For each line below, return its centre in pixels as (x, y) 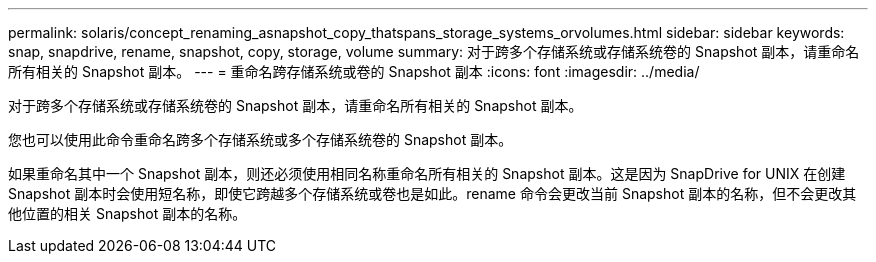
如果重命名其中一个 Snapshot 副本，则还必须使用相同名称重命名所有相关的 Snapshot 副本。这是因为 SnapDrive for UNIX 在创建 (427, 173)
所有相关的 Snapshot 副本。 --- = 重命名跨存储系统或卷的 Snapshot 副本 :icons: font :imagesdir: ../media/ (354, 71)
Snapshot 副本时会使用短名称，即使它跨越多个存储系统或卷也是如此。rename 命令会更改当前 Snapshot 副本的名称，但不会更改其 (432, 193)
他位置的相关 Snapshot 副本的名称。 (127, 213)
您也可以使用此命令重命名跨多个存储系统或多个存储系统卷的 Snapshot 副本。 (260, 139)
